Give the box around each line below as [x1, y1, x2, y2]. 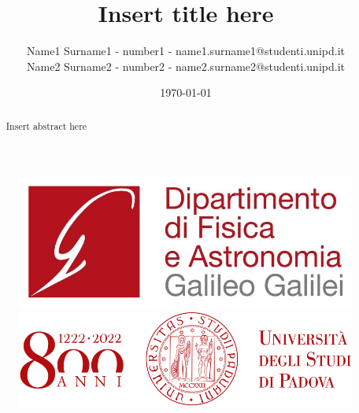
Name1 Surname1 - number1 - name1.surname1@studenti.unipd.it [27, 42, 345, 59]
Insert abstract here [6, 119, 87, 132]
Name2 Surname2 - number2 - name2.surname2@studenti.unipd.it [27, 57, 345, 74]
